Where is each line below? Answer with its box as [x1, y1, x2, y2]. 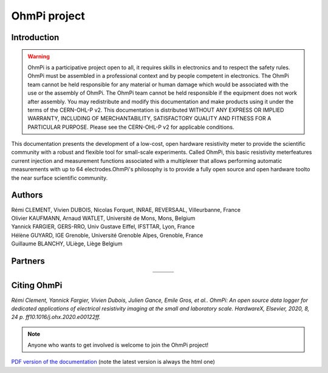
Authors [11, 190, 43, 200]
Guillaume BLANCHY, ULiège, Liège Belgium [11, 240, 123, 247]
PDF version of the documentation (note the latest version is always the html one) [11, 358, 216, 366]
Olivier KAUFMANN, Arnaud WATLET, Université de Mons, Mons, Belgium [11, 214, 196, 222]
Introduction [11, 32, 60, 43]
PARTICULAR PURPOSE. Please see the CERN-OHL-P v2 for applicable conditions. [27, 123, 234, 131]
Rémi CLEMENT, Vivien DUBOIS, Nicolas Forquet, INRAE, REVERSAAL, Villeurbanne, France [11, 206, 241, 213]
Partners [11, 256, 46, 266]
